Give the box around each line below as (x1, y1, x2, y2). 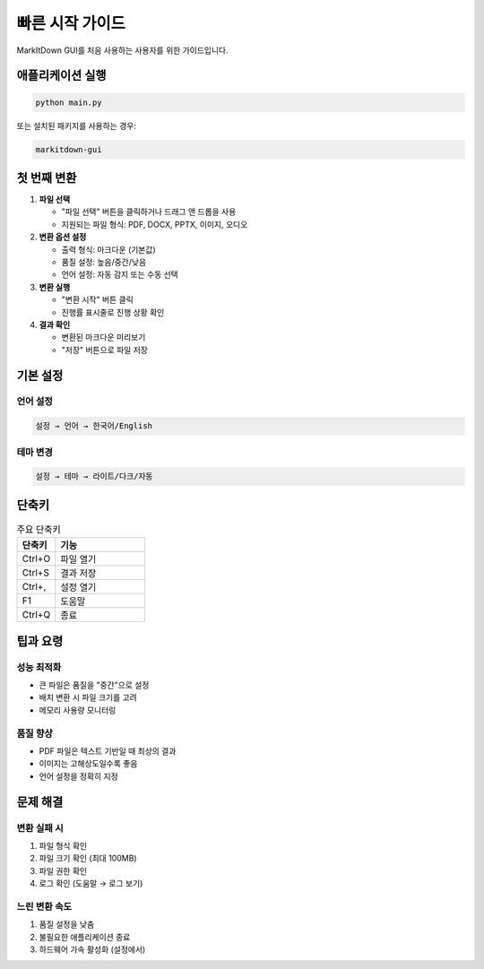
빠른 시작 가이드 (16, 13, 125, 33)
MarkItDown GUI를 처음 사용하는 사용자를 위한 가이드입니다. (16, 45, 229, 56)
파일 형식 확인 (39, 840, 88, 851)
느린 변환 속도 (16, 900, 73, 913)
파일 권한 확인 (39, 865, 88, 876)
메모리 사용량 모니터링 (39, 705, 117, 715)
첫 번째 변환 (16, 170, 77, 186)
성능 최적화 (16, 661, 62, 673)
